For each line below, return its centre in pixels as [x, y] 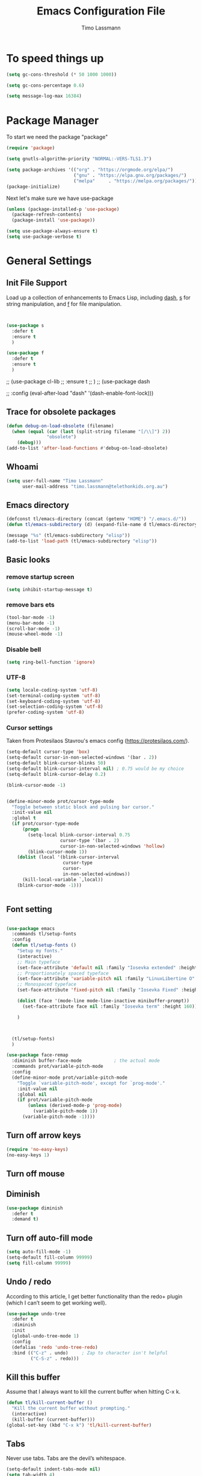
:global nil [32, 1094]
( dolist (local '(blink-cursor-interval [68, 857]
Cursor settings [29, 728]
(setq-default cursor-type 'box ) [48, 752]
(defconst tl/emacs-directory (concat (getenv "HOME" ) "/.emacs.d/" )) [96, 519]
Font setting [29, 909]
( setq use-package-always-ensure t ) [52, 231]
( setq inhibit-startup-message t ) [50, 589]
